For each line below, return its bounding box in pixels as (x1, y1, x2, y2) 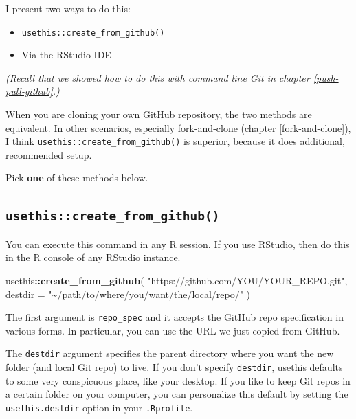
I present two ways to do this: (5, 1, 131, 15)
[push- (313, 70, 339, 84)
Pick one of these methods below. (5, 170, 148, 185)
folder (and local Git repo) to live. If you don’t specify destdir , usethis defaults (5, 360, 343, 374)
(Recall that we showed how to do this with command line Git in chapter (5, 70, 310, 84)
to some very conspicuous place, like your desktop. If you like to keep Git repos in (5, 373, 351, 387)
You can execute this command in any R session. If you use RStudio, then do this (5, 236, 350, 251)
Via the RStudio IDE (21, 47, 111, 62)
